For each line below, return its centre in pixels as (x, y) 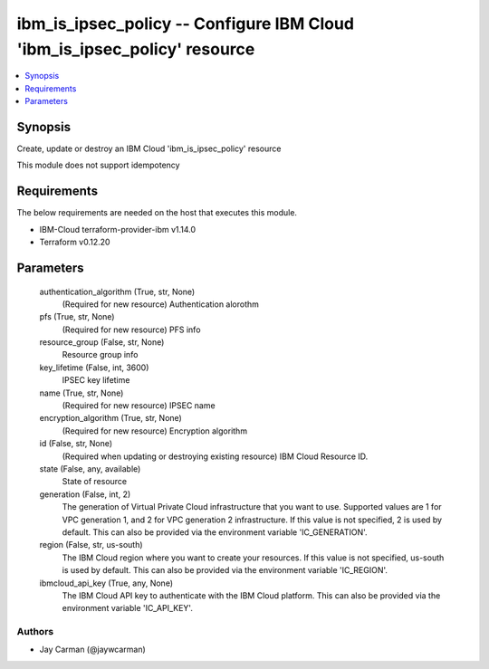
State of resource (95, 482)
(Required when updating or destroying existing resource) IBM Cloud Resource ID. (215, 456)
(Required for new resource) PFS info (131, 330)
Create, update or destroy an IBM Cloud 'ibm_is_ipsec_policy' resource (149, 148)
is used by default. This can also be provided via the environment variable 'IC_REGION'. (225, 570)
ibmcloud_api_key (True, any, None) (106, 583)
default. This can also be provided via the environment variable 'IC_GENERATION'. (215, 532)
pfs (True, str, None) (77, 317)
